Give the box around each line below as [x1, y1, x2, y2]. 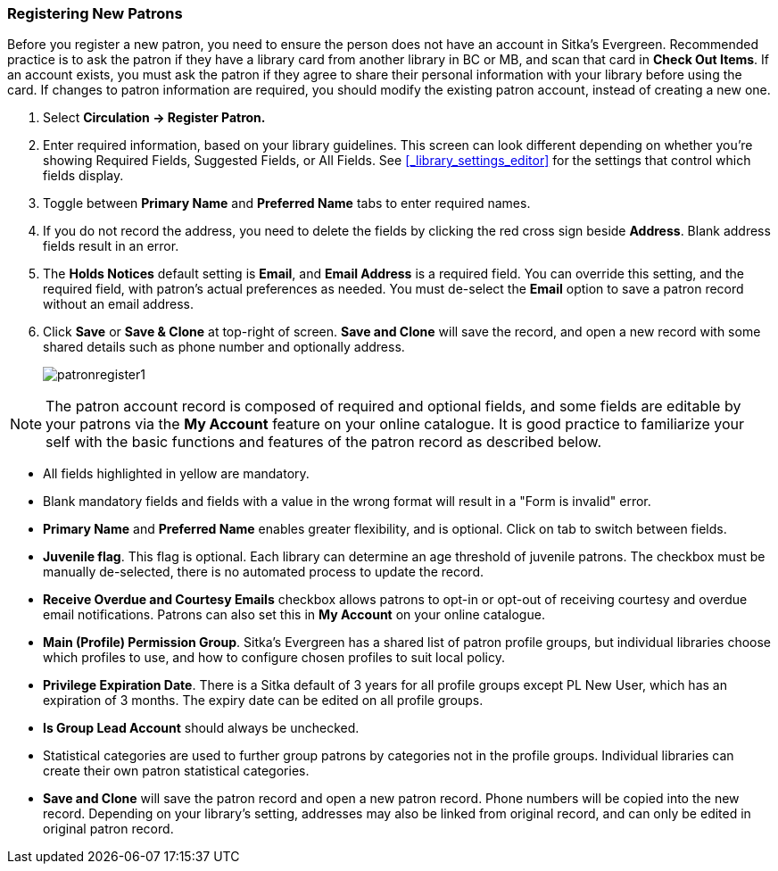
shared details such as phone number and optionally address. [43, 339, 405, 355]
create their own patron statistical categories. [43, 763, 310, 779]
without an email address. [43, 296, 194, 312]
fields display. [43, 168, 124, 184]
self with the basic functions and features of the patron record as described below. [46, 433, 602, 452]
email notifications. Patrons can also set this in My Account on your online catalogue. [43, 607, 545, 623]
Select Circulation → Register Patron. [43, 110, 266, 126]
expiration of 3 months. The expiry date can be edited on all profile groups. [43, 693, 484, 709]
